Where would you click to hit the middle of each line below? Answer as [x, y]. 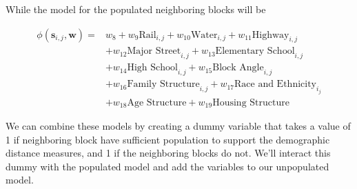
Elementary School [255, 51]
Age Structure [157, 102]
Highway [271, 35]
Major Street [154, 51]
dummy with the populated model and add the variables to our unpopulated [167, 166]
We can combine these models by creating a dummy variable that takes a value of [178, 126]
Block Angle [238, 68]
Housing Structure [251, 102]
